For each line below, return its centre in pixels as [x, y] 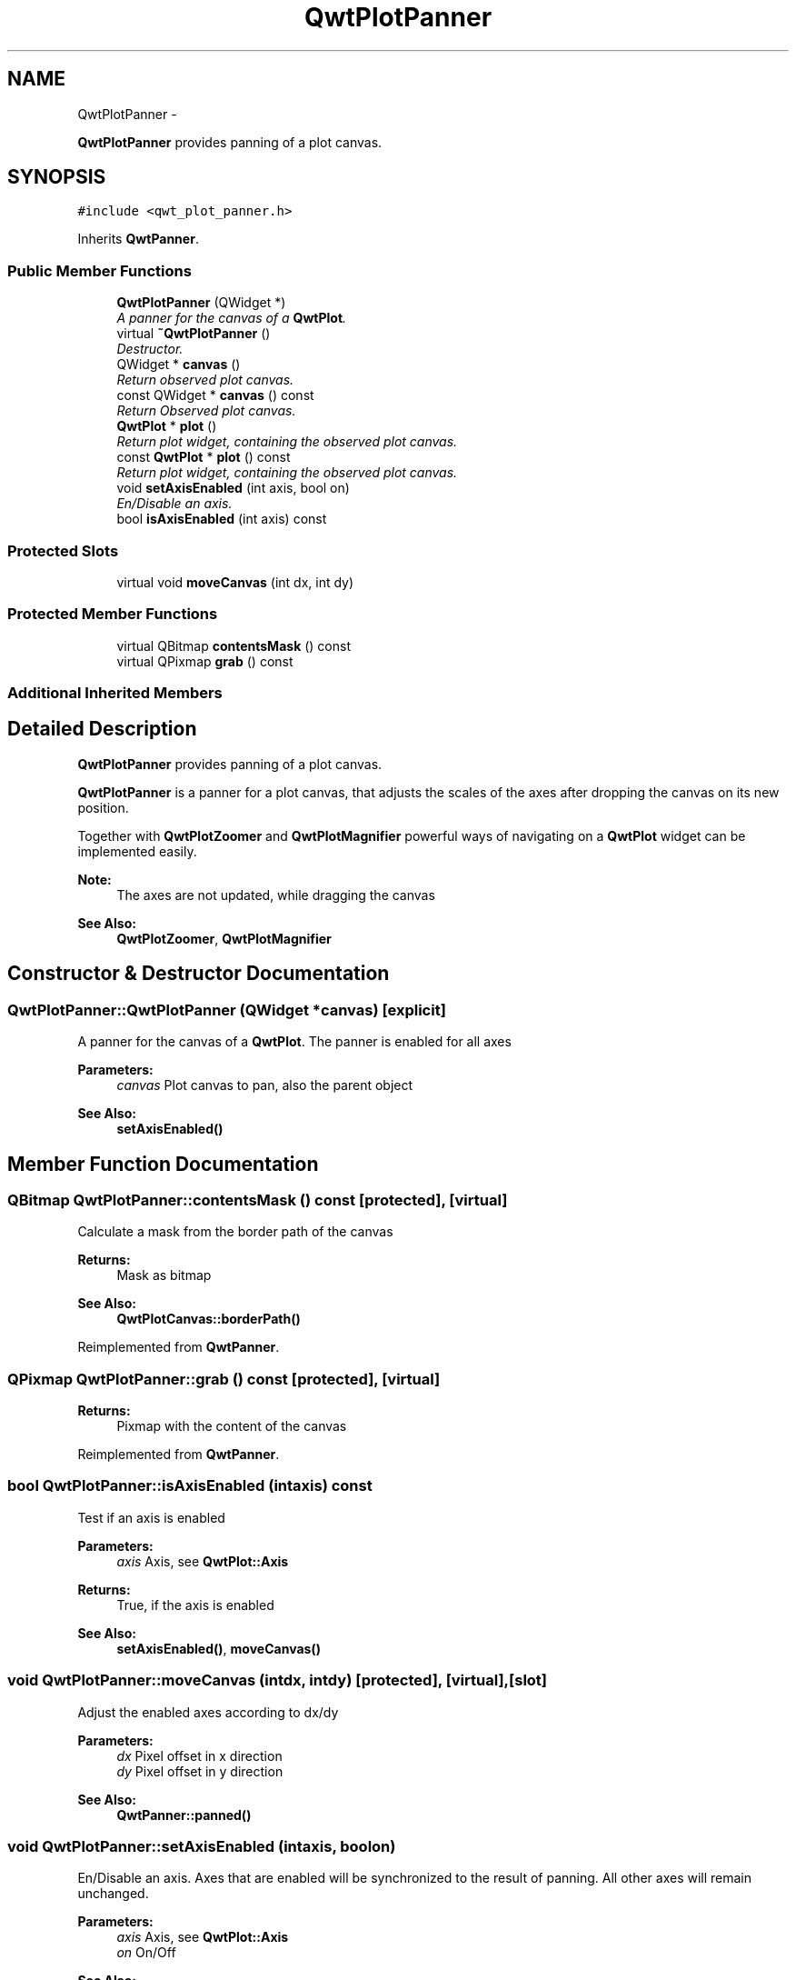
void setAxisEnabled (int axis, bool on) [233, 488]
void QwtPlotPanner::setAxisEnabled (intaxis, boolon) [202, 1846]
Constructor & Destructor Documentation [199, 974]
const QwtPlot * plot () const [204, 457]
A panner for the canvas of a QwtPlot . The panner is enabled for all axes [294, 1042]
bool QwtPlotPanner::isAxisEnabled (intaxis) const [190, 1486]
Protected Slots [63, 550]
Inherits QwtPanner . [138, 239]
